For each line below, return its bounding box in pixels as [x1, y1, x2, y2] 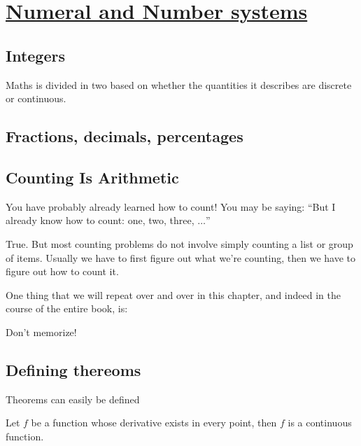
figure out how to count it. [6, 264, 119, 279]
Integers [6, 44, 65, 66]
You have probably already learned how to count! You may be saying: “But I [6, 199, 336, 214]
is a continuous [288, 415, 352, 430]
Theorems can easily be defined [6, 391, 140, 406]
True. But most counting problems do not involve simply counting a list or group [6, 236, 353, 251]
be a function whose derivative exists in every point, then [31, 415, 277, 430]
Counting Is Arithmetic [6, 166, 179, 188]
